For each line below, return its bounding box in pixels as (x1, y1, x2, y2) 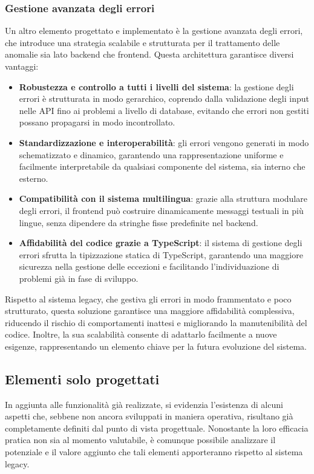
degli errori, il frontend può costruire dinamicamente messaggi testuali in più (19, 204, 304, 216)
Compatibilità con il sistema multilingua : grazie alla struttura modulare (19, 192, 307, 205)
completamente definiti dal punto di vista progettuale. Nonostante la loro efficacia (5, 421, 309, 434)
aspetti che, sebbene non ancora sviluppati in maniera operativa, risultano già (5, 410, 293, 422)
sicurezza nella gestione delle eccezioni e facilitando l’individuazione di (19, 260, 280, 273)
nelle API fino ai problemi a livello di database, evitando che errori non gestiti (19, 104, 309, 116)
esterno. (19, 172, 48, 184)
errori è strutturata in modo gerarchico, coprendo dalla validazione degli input (19, 92, 309, 105)
